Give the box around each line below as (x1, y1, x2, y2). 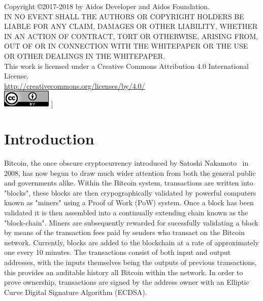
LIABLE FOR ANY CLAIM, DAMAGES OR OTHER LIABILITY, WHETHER (4, 21, 258, 31)
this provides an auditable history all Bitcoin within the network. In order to (4, 267, 243, 277)
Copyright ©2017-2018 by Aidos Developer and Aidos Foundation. (4, 1, 210, 11)
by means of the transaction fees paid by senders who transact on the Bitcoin (4, 227, 245, 238)
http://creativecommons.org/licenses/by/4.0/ (4, 80, 145, 91)
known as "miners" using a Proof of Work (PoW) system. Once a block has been (4, 197, 254, 208)
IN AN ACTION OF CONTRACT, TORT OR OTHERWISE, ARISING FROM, (4, 30, 258, 41)
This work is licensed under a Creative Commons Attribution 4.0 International (4, 60, 249, 71)
